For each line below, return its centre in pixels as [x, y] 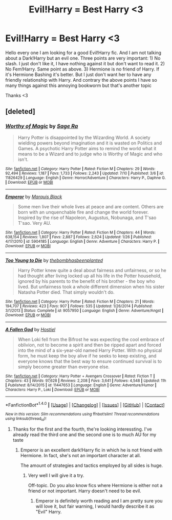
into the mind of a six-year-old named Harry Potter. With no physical [90, 350]
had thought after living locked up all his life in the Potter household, [90, 276]
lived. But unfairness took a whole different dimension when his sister [91, 286]
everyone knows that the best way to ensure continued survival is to [90, 361]
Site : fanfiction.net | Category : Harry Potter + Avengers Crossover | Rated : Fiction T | [80, 376]
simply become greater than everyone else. [64, 367]
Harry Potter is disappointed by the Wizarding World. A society [84, 137]
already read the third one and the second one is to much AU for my [84, 434]
